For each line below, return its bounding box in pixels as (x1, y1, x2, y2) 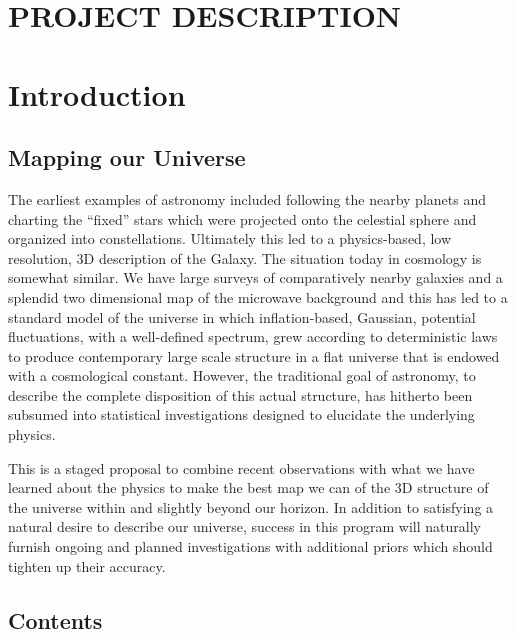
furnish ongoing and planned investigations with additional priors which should (8, 536, 493, 557)
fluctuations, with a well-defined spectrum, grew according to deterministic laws (8, 326, 498, 347)
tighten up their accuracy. (8, 555, 166, 576)
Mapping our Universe (8, 142, 246, 173)
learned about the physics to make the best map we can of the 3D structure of (8, 477, 489, 498)
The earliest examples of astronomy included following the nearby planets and (8, 188, 486, 209)
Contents (8, 604, 103, 635)
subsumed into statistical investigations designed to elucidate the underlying (8, 404, 475, 425)
